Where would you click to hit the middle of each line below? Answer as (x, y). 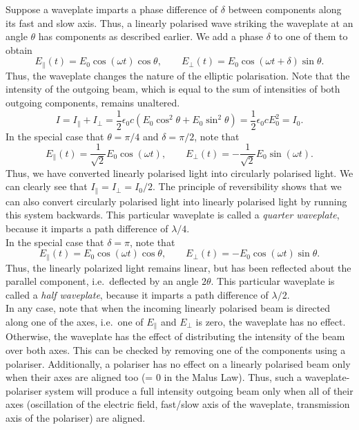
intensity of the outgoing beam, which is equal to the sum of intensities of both (173, 89)
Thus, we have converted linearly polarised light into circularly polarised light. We (179, 172)
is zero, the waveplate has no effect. (271, 321)
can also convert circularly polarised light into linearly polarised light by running (176, 201)
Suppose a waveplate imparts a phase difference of (112, 9)
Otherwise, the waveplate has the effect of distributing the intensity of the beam (175, 336)
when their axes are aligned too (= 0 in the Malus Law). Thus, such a (154, 377)
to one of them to (311, 36)
